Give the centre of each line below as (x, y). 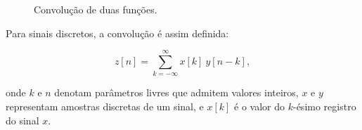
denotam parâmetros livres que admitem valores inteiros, (176, 92)
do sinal (22, 120)
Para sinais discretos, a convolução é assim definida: (117, 33)
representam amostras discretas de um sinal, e (105, 106)
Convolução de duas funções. (96, 9)
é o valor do (260, 106)
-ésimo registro (324, 106)
